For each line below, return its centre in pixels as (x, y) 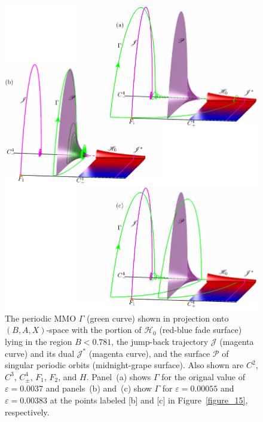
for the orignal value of (203, 376)
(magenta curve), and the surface (149, 353)
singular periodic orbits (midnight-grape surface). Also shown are (124, 365)
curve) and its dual (40, 353)
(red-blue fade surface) (201, 330)
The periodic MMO (41, 318)
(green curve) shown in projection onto (158, 318)
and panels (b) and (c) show (99, 388)
